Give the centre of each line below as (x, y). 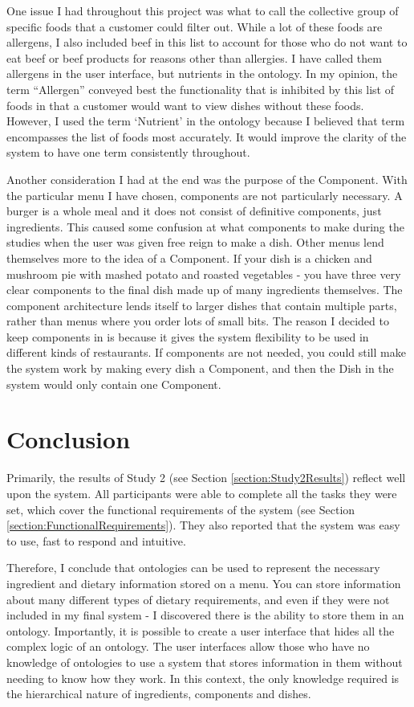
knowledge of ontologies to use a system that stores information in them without (205, 662)
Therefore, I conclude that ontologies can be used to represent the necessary (193, 568)
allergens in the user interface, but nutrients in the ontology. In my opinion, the (202, 74)
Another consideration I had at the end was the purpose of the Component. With (207, 179)
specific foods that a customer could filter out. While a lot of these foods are (195, 26)
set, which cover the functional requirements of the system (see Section (181, 509)
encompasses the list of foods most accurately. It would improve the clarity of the (207, 136)
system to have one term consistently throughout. (128, 152)
